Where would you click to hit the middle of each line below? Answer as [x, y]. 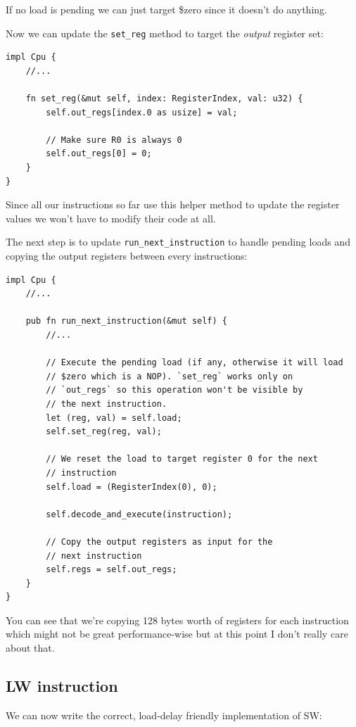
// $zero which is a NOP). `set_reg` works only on [170, 376]
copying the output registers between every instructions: [127, 256]
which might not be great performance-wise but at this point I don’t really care [177, 634]
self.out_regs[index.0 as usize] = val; [142, 112]
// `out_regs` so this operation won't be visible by [174, 390]
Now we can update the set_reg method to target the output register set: [165, 33]
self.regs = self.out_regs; [112, 570]
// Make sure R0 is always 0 [114, 140]
